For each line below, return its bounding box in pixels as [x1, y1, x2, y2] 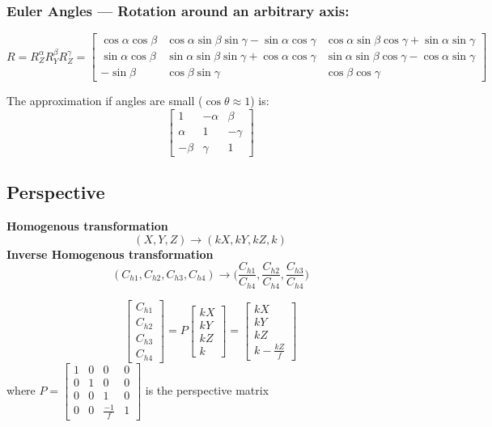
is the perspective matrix [145, 382, 269, 399]
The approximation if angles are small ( [6, 92, 203, 109]
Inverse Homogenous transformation [6, 245, 214, 262]
